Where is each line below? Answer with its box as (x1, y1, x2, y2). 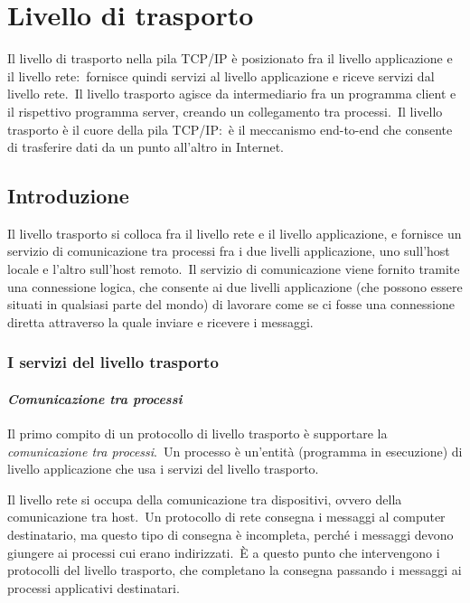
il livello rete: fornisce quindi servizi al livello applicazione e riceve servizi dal (7, 66, 435, 85)
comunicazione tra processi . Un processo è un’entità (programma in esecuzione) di (7, 441, 463, 460)
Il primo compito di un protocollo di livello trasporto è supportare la (7, 424, 388, 443)
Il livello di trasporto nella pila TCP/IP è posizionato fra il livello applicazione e (7, 49, 453, 68)
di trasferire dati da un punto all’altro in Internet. (7, 137, 284, 156)
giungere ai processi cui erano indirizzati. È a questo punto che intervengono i (7, 542, 440, 561)
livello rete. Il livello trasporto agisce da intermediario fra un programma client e (7, 84, 456, 103)
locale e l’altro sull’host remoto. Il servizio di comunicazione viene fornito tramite (7, 259, 460, 278)
